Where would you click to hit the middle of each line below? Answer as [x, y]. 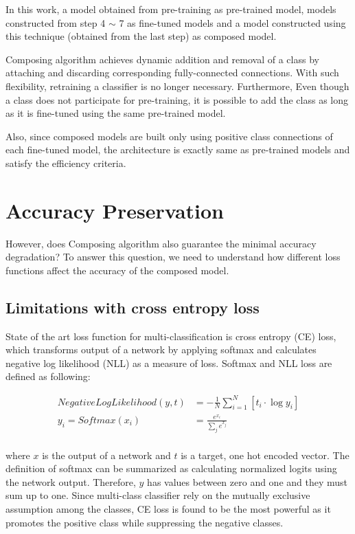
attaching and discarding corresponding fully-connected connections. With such [172, 73]
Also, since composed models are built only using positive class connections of [169, 136]
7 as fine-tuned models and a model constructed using [232, 22]
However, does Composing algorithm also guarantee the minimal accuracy [161, 243]
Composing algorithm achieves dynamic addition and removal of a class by [162, 59]
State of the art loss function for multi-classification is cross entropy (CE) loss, [171, 336]
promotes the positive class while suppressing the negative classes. [145, 522]
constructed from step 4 [56, 22]
